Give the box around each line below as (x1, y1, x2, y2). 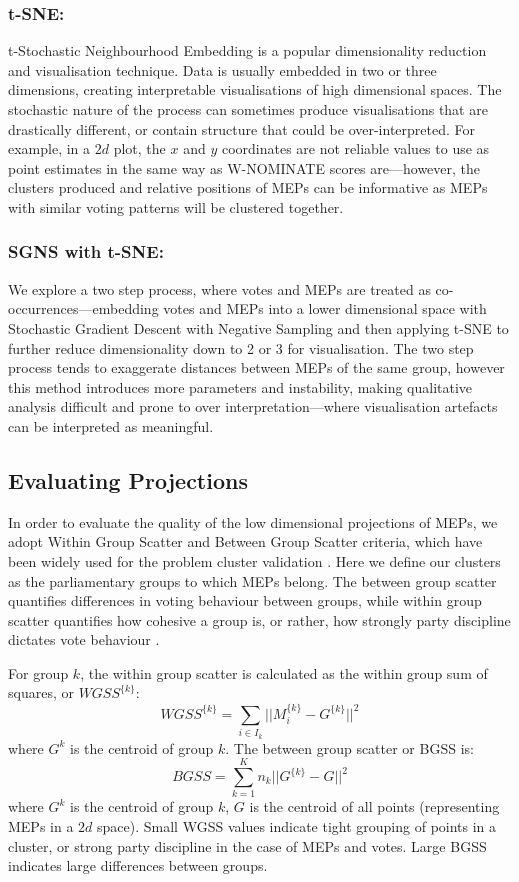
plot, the (113, 138, 166, 159)
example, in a (8, 138, 91, 159)
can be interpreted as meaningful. (8, 415, 214, 436)
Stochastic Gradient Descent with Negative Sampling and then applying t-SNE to (8, 317, 509, 338)
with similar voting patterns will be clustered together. (8, 196, 344, 217)
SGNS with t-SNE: (8, 239, 164, 264)
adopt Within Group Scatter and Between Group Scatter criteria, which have (8, 531, 483, 552)
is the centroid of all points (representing (249, 796, 500, 817)
